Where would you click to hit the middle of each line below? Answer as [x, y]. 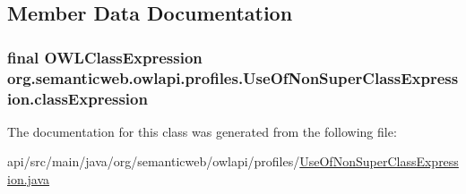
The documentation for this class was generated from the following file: [202, 131]
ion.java [29, 179]
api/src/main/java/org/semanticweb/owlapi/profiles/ [154, 161]
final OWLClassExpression [105, 57]
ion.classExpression [78, 98]
